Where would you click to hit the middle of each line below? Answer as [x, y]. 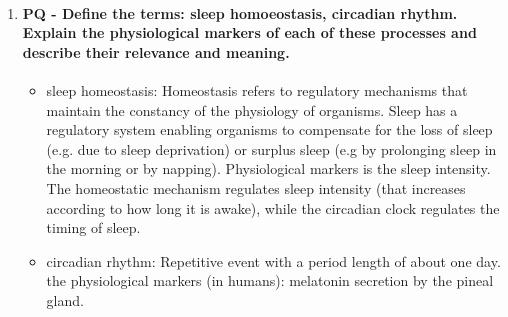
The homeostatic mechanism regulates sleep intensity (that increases [256, 187]
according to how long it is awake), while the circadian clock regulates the [273, 207]
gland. [65, 299]
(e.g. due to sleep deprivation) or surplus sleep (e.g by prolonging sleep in [271, 148]
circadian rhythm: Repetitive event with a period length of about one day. [273, 260]
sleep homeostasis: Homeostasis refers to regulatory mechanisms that [257, 89]
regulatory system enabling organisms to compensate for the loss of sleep [269, 129]
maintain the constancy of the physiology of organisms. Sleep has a [252, 109]
